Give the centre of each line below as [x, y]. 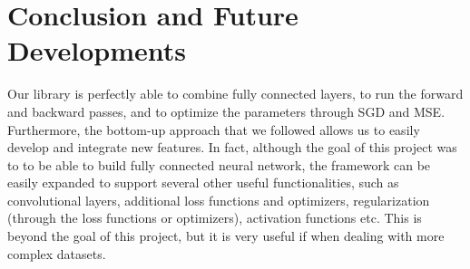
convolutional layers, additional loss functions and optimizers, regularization [219, 200]
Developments [97, 50]
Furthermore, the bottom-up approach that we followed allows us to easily [214, 129]
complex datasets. [57, 253]
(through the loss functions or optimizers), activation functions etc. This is [215, 218]
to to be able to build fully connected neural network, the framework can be [219, 164]
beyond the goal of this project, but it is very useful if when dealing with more [226, 236]
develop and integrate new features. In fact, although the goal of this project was [232, 147]
